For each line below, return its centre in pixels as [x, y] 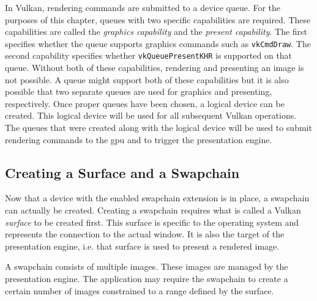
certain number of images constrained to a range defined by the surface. [140, 290]
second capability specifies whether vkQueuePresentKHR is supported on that [149, 55]
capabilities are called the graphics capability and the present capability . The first [156, 32]
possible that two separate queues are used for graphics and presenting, [139, 91]
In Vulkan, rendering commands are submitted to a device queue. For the [143, 7]
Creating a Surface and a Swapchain [122, 172]
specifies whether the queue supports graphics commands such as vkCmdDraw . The [158, 43]
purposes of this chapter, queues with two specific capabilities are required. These [158, 19]
